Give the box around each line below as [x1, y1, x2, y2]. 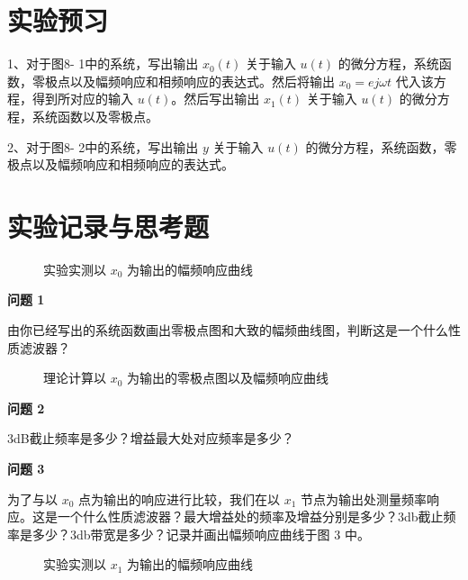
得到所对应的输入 [31, 89, 133, 108]
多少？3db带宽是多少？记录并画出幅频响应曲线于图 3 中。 [31, 524, 370, 543]
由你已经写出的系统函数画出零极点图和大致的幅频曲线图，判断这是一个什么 [7, 321, 448, 339]
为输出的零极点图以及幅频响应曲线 [127, 368, 329, 387]
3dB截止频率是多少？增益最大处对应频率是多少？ [7, 429, 294, 448]
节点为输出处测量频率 [301, 489, 427, 508]
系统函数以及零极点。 [31, 106, 158, 125]
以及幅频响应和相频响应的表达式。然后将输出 [69, 71, 335, 90]
